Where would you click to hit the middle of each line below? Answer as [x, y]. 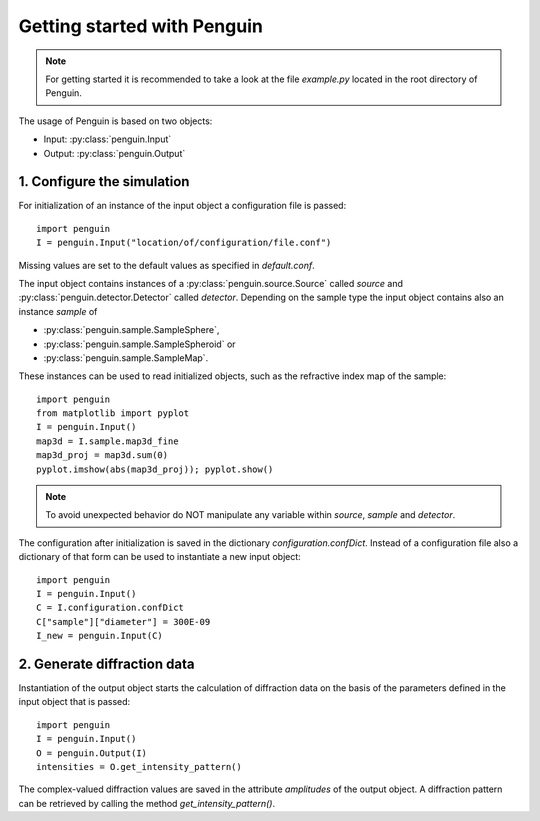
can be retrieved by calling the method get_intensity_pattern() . [146, 803]
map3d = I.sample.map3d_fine [107, 441]
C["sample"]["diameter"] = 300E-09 [123, 621]
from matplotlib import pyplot [113, 413]
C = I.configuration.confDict [110, 608]
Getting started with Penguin [141, 26]
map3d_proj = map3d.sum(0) [102, 455]
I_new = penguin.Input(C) [100, 636]
